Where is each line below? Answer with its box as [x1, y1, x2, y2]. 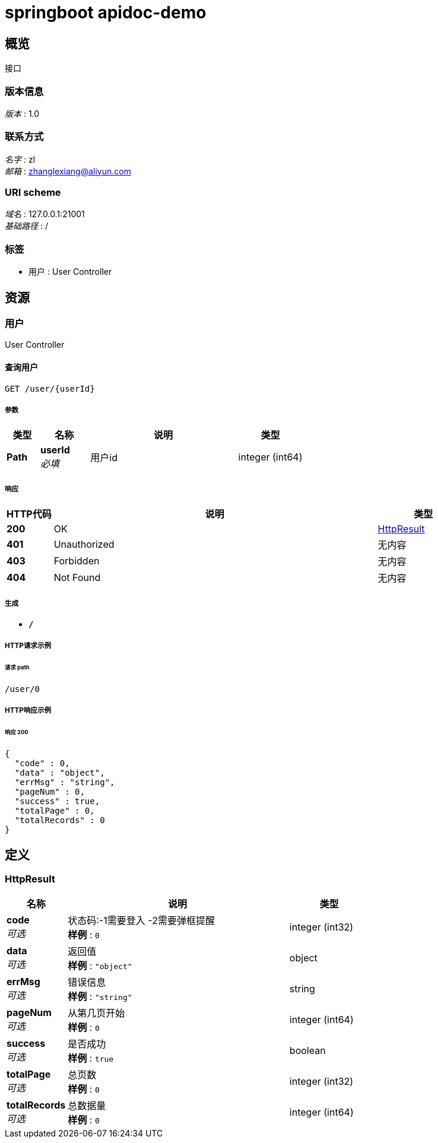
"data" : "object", [14, 768, 105, 778]
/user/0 [5, 684, 40, 694]
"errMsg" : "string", [14, 777, 115, 788]
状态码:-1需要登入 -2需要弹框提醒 [68, 915, 215, 927]
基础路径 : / [5, 221, 48, 231]
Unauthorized [53, 538, 115, 551]
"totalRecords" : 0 [14, 815, 105, 825]
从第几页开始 [68, 1007, 125, 1020]
